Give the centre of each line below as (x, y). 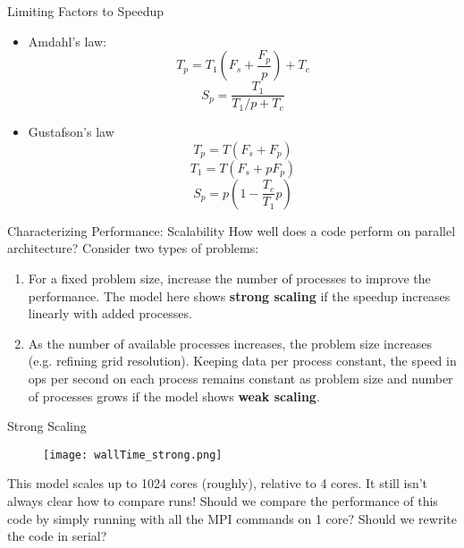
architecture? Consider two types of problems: (133, 248)
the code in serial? (57, 536)
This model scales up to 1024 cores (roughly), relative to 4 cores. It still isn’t (218, 483)
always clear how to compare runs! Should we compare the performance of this (223, 501)
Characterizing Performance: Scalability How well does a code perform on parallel (232, 230)
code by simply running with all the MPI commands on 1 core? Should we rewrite (232, 518)
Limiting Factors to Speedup (86, 11)
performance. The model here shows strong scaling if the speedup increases (239, 295)
